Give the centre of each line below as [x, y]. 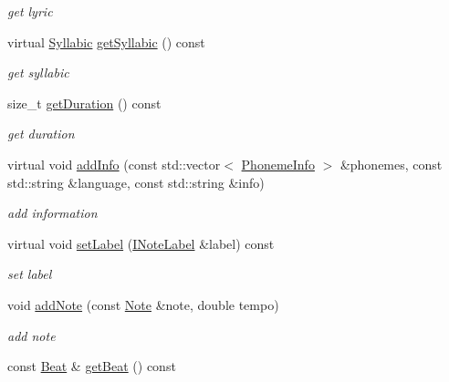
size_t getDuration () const [84, 103]
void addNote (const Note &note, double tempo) [143, 304]
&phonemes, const [391, 164]
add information [52, 213]
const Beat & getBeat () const [92, 366]
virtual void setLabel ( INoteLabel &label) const [141, 243]
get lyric [30, 11]
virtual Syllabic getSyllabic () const [106, 41]
